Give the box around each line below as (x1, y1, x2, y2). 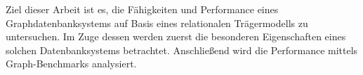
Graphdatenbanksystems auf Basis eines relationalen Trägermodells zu (6, 15, 308, 30)
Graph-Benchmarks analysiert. (6, 56, 137, 71)
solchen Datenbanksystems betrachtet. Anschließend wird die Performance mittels (6, 42, 358, 57)
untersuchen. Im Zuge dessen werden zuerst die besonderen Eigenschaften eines (6, 29, 346, 44)
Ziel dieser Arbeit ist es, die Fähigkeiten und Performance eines (6, 2, 279, 16)
